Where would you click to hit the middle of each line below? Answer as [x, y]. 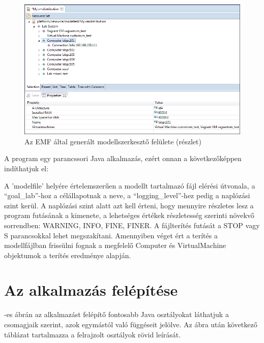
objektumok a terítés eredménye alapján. [68, 255]
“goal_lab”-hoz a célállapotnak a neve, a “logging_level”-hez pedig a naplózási [127, 195]
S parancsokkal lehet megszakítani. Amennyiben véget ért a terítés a [111, 235]
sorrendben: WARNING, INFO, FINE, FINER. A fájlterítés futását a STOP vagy [132, 225]
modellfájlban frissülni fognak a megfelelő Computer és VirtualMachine [115, 245]
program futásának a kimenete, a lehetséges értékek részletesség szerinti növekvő [129, 215]
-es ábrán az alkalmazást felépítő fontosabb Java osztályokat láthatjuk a [116, 314]
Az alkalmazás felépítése [91, 290]
